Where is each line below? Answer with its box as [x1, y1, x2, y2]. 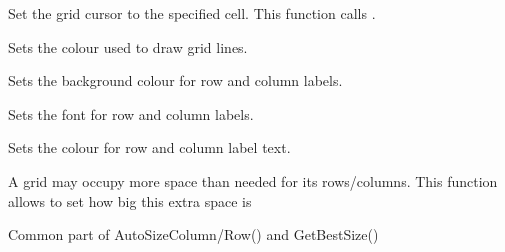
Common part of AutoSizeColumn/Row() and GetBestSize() [8, 224, 379, 245]
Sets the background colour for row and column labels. [8, 70, 343, 91]
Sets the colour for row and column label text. [8, 137, 291, 158]
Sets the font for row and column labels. [8, 103, 254, 124]
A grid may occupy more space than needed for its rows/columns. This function [8, 170, 498, 191]
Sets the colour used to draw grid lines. [8, 36, 248, 57]
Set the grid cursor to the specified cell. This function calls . [8, 3, 376, 23]
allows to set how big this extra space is [8, 190, 252, 211]
